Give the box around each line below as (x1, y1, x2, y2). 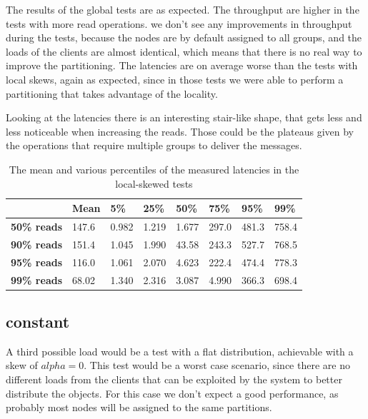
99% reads (11, 272, 63, 287)
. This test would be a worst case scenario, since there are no (84, 358, 350, 373)
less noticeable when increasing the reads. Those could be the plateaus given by (6, 123, 354, 138)
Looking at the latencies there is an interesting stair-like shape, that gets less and (6, 110, 362, 125)
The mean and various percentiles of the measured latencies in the (9, 161, 299, 176)
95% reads (11, 254, 63, 269)
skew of (6, 358, 38, 373)
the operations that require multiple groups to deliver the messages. (6, 138, 302, 153)
